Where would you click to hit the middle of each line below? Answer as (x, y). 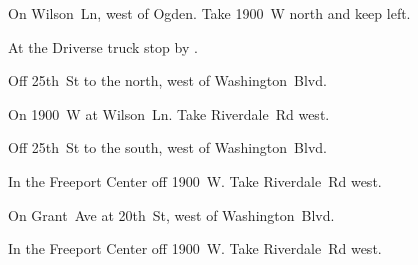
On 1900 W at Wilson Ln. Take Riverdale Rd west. (169, 113)
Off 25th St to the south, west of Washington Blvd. (167, 147)
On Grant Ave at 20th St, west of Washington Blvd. (171, 214)
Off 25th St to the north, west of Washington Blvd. (167, 80)
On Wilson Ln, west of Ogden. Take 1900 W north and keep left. (209, 13)
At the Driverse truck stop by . (103, 46)
